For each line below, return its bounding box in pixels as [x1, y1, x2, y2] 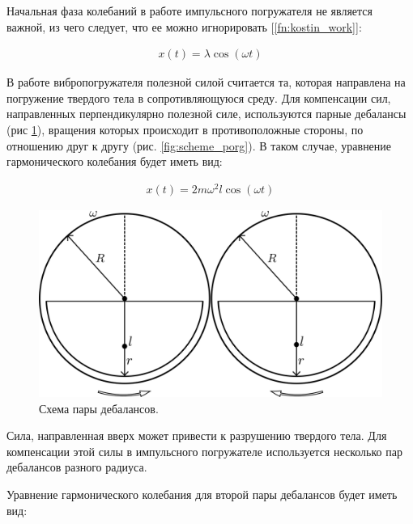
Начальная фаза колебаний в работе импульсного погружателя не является [6, 2, 373, 19]
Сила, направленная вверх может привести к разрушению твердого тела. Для [6, 427, 387, 444]
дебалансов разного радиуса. [6, 458, 147, 475]
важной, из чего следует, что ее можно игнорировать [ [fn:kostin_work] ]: [6, 18, 362, 35]
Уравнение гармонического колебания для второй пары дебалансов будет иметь [6, 485, 398, 502]
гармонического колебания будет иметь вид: [6, 153, 223, 170]
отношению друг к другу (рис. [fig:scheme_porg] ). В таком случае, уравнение [6, 137, 392, 154]
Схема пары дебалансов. [39, 399, 159, 416]
